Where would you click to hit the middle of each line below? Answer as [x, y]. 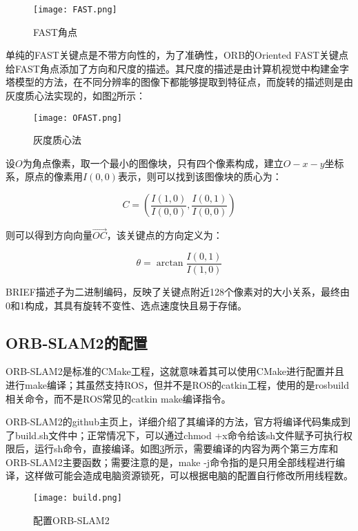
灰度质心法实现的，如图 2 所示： [76, 96]
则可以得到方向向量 [49, 235]
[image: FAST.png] [75, 10]
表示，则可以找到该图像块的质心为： [200, 176]
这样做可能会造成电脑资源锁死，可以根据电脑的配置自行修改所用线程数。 [189, 475]
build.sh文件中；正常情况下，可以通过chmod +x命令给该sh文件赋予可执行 [179, 435]
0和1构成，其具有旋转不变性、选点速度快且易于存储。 [126, 305]
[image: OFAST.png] [78, 118]
